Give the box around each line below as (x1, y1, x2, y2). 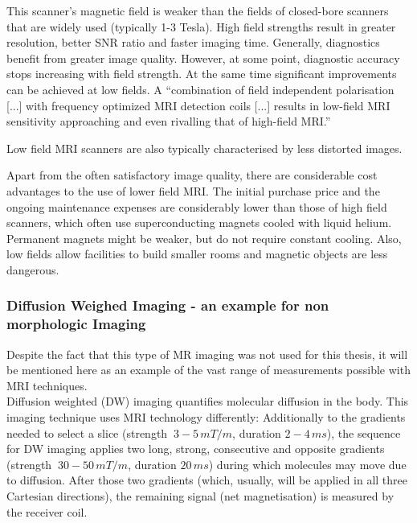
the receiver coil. (6, 503, 88, 520)
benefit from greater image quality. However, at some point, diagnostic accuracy (6, 49, 400, 66)
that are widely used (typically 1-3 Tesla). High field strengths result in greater (6, 18, 396, 35)
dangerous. (6, 261, 59, 278)
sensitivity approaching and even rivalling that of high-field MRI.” (6, 113, 331, 130)
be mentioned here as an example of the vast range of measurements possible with (6, 361, 411, 378)
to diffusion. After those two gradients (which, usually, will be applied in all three (6, 472, 408, 488)
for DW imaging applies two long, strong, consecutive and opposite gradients (6, 440, 385, 457)
